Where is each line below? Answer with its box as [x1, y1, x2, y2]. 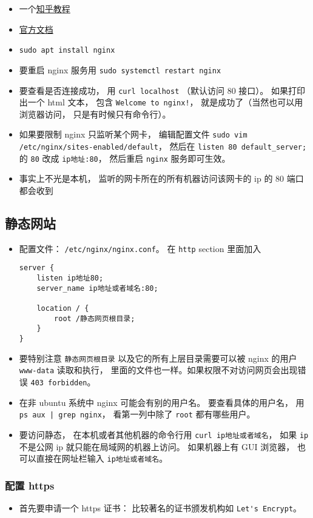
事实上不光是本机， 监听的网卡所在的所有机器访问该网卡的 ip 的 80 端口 [19, 172, 304, 185]
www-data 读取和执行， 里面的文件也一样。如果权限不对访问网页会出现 [19, 364, 298, 376]
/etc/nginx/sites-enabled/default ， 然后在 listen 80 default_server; [19, 140, 307, 153]
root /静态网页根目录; [54, 314, 135, 323]
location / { [36, 304, 89, 313]
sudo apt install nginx [19, 46, 115, 55]
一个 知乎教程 [19, 2, 70, 15]
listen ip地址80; [36, 274, 104, 283]
